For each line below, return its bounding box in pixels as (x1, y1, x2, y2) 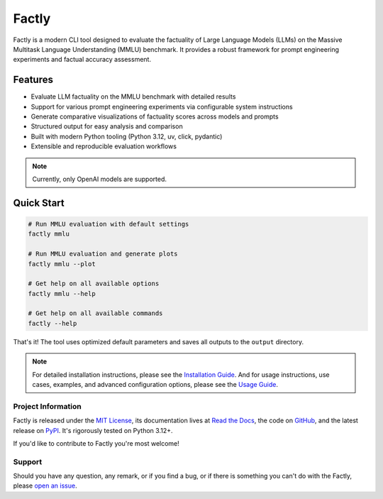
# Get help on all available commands (28, 309, 163, 317)
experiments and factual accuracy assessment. (13, 55, 152, 64)
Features (13, 74, 53, 86)
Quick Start (13, 197, 65, 209)
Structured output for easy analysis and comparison (30, 122, 184, 131)
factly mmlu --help (28, 290, 96, 297)
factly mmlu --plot (28, 260, 96, 268)
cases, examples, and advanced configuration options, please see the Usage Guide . (32, 380, 278, 389)
